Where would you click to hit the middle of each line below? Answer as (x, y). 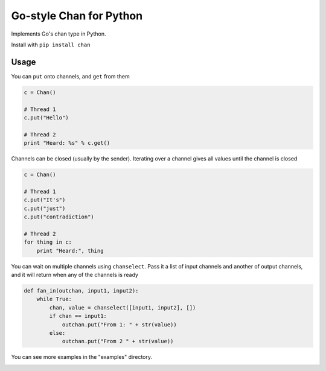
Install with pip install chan (51, 45)
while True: (54, 299)
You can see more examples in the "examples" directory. (81, 357)
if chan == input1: (78, 316)
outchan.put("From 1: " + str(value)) (120, 325)
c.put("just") (45, 208)
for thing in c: (48, 242)
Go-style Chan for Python (77, 16)
